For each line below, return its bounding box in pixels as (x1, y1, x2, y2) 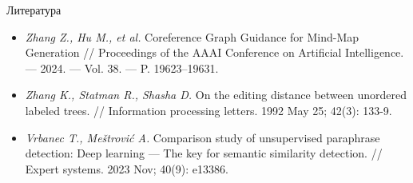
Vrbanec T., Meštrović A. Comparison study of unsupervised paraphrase (25, 129, 380, 145)
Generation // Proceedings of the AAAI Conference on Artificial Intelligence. (25, 44, 404, 61)
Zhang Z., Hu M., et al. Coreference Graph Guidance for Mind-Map (25, 28, 359, 45)
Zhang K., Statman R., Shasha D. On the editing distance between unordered (25, 86, 407, 103)
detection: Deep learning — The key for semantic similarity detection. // (25, 145, 383, 161)
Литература (6, 2, 62, 18)
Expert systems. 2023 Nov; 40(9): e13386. (25, 160, 228, 177)
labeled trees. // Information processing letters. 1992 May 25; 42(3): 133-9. (25, 101, 392, 118)
